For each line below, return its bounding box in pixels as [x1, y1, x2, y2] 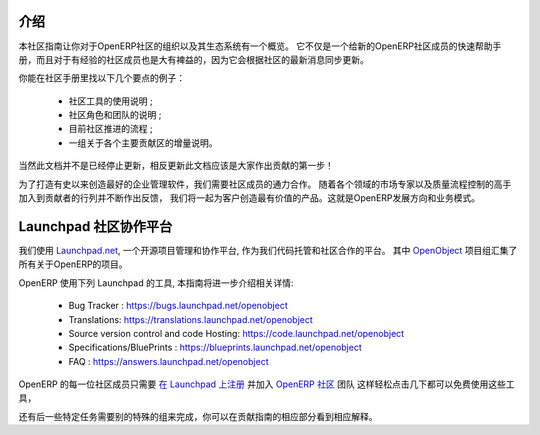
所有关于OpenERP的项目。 [18, 258, 129, 270]
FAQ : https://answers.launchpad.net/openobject [68, 355, 269, 367]
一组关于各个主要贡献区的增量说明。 [68, 136, 218, 149]
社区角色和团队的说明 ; [68, 109, 162, 121]
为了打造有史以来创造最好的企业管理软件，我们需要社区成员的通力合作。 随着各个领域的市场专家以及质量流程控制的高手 [18, 178, 512, 190]
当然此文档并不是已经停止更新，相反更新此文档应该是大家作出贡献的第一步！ [18, 160, 334, 172]
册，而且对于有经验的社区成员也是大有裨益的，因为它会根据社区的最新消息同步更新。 [18, 53, 369, 65]
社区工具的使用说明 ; [68, 95, 154, 107]
